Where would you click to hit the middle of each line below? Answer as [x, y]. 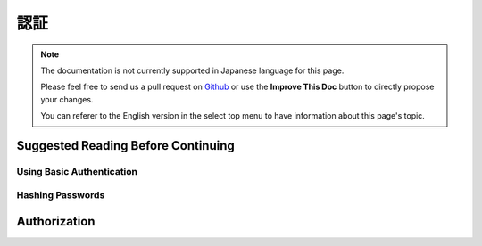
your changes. [67, 99]
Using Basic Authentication [77, 171]
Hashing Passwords [61, 195]
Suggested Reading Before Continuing [126, 146]
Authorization [56, 221]
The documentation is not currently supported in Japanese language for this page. [192, 70]
